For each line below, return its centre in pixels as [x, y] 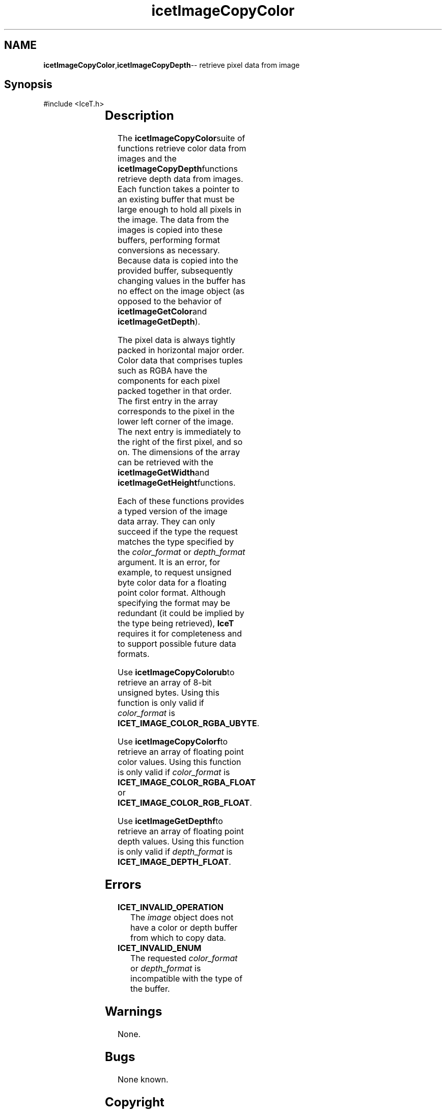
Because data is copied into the [178, 261]
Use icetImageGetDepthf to [170, 821]
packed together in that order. [175, 391]
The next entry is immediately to [179, 432]
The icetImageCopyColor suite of [182, 138]
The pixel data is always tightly [176, 340]
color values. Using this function [179, 762]
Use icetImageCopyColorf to [173, 742]
